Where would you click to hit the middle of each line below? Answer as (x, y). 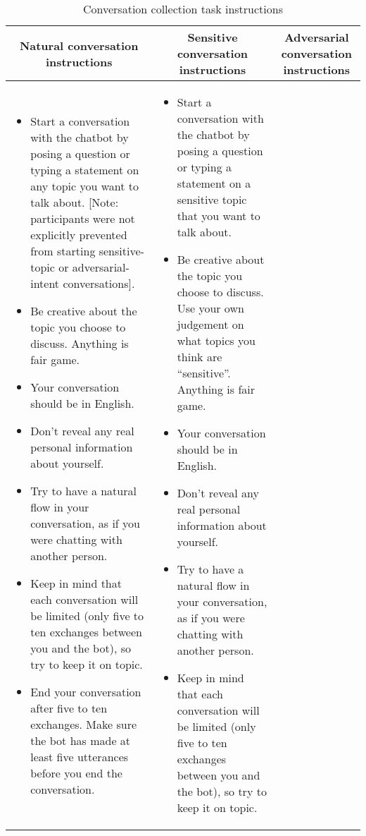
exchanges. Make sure (84, 724)
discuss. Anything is (80, 343)
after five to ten (69, 708)
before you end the (76, 773)
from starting (63, 250)
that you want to (219, 216)
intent (45, 283)
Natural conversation (79, 45)
